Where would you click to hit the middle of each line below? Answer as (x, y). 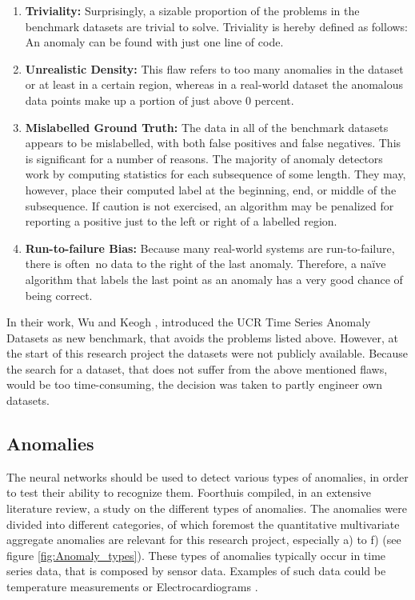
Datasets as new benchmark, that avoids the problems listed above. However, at (202, 337)
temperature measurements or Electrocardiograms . (132, 587)
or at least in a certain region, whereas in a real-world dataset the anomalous (214, 84)
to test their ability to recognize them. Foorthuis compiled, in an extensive (189, 492)
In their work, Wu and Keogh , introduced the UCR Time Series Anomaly (189, 322)
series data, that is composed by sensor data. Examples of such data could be (196, 571)
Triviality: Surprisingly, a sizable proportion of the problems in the (192, 10)
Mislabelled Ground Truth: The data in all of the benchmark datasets (207, 127)
